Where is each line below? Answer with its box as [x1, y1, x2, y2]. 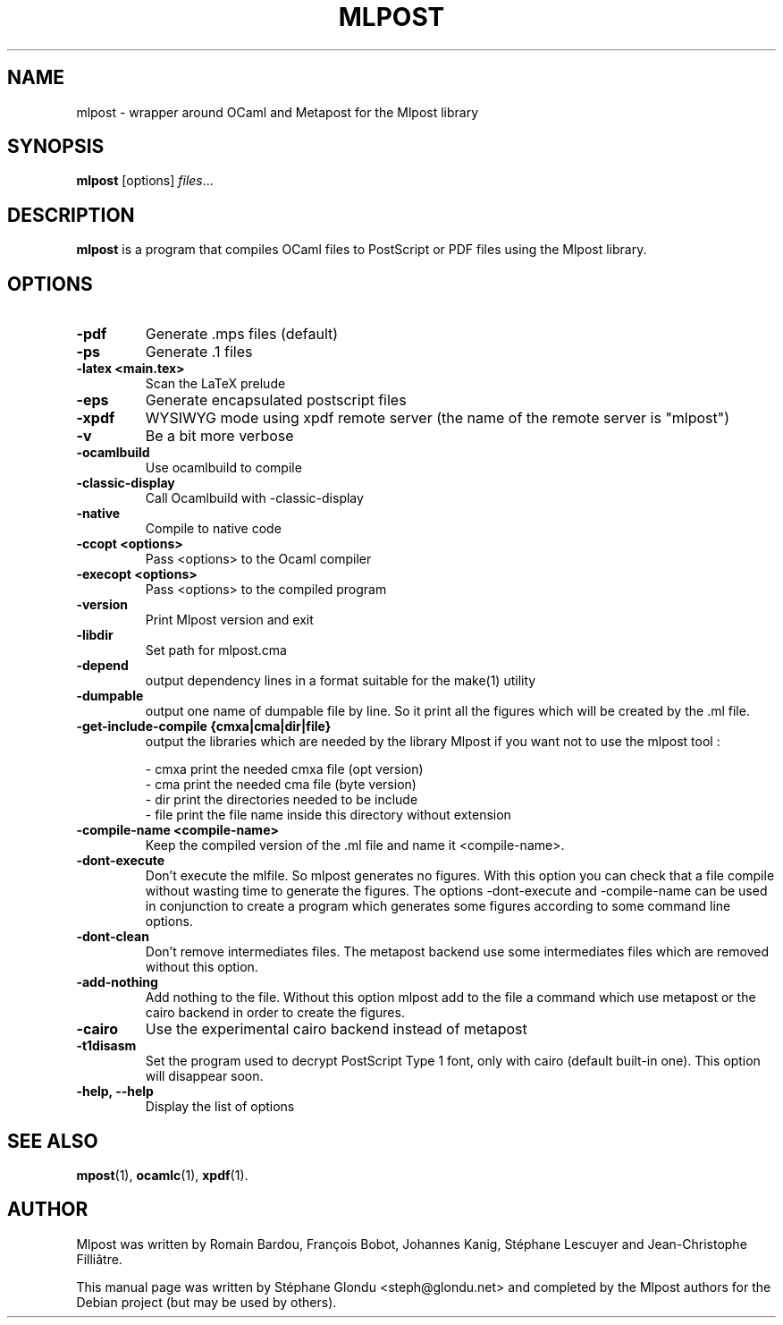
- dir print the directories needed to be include [145, 792, 418, 808]
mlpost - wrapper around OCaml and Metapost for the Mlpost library [76, 104, 479, 120]
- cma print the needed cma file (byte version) [145, 777, 417, 793]
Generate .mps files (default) [145, 325, 339, 344]
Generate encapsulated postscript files [145, 391, 407, 410]
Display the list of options [145, 1099, 295, 1115]
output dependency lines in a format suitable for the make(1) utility [145, 673, 536, 689]
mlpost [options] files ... [76, 173, 214, 189]
